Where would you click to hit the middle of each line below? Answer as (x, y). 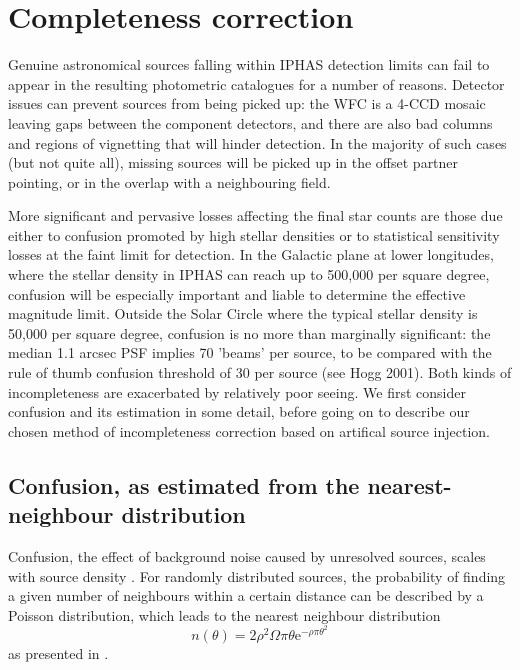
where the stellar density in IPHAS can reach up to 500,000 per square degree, (249, 274)
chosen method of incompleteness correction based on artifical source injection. (249, 430)
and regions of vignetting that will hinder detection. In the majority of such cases (257, 142)
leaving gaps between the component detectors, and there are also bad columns (250, 122)
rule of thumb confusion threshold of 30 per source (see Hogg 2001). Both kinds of (260, 372)
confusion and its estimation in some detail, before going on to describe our (239, 411)
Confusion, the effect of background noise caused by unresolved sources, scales (247, 556)
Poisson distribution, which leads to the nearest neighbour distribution (224, 614)
